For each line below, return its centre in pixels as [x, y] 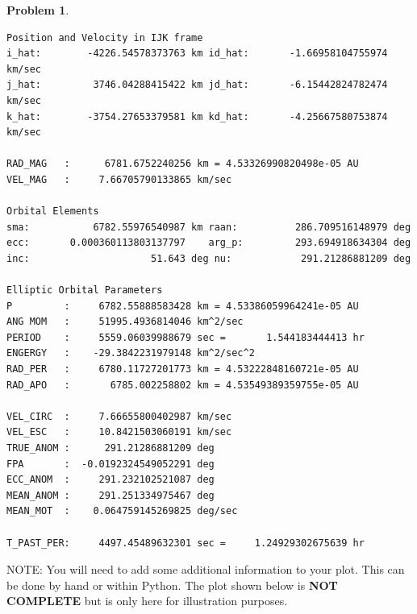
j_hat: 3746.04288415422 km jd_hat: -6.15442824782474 [197, 85]
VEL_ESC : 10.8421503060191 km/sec [119, 432]
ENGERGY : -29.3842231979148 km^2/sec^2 [131, 353]
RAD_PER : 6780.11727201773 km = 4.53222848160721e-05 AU [183, 369]
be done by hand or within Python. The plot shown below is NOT [172, 585]
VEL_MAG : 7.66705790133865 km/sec [119, 179]
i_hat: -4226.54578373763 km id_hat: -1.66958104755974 [197, 54]
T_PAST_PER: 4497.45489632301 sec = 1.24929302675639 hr [186, 543]
